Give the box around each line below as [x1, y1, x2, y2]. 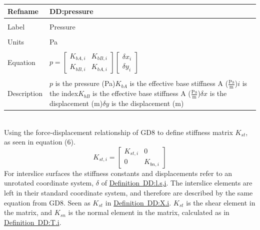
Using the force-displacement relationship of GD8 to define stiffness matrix [4, 126, 233, 137]
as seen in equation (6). [4, 136, 75, 147]
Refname [7, 5, 38, 16]
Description [7, 88, 42, 98]
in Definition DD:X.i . [105, 197, 171, 207]
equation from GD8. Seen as [4, 197, 90, 207]
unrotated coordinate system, [4, 177, 94, 188]
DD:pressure [49, 5, 93, 16]
